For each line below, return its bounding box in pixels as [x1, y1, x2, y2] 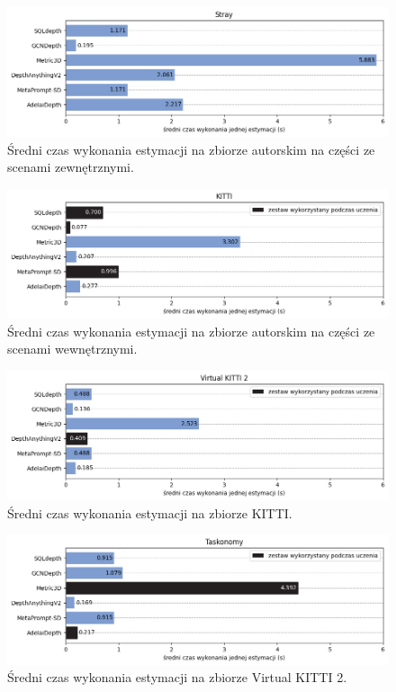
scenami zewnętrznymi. [7, 157, 134, 176]
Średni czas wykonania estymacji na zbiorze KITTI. [7, 503, 292, 522]
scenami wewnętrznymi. [7, 339, 138, 358]
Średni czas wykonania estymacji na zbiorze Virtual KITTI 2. [7, 668, 347, 687]
